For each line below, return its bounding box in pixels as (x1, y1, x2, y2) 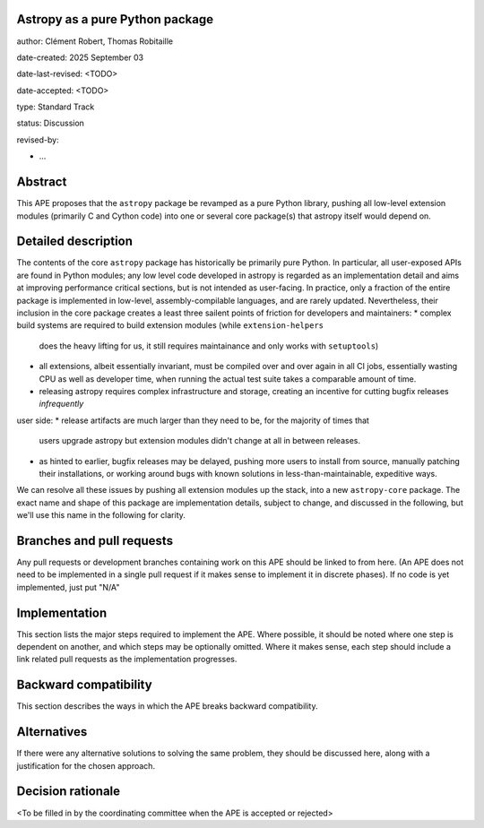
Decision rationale (16, 784, 121, 799)
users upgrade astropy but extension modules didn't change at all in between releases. (39, 436, 360, 446)
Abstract (16, 175, 67, 190)
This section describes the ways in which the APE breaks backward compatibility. (16, 701, 318, 712)
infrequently (39, 399, 84, 410)
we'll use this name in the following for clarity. (16, 510, 186, 521)
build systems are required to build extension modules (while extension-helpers (16, 320, 324, 331)
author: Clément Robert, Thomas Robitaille (16, 36, 174, 47)
